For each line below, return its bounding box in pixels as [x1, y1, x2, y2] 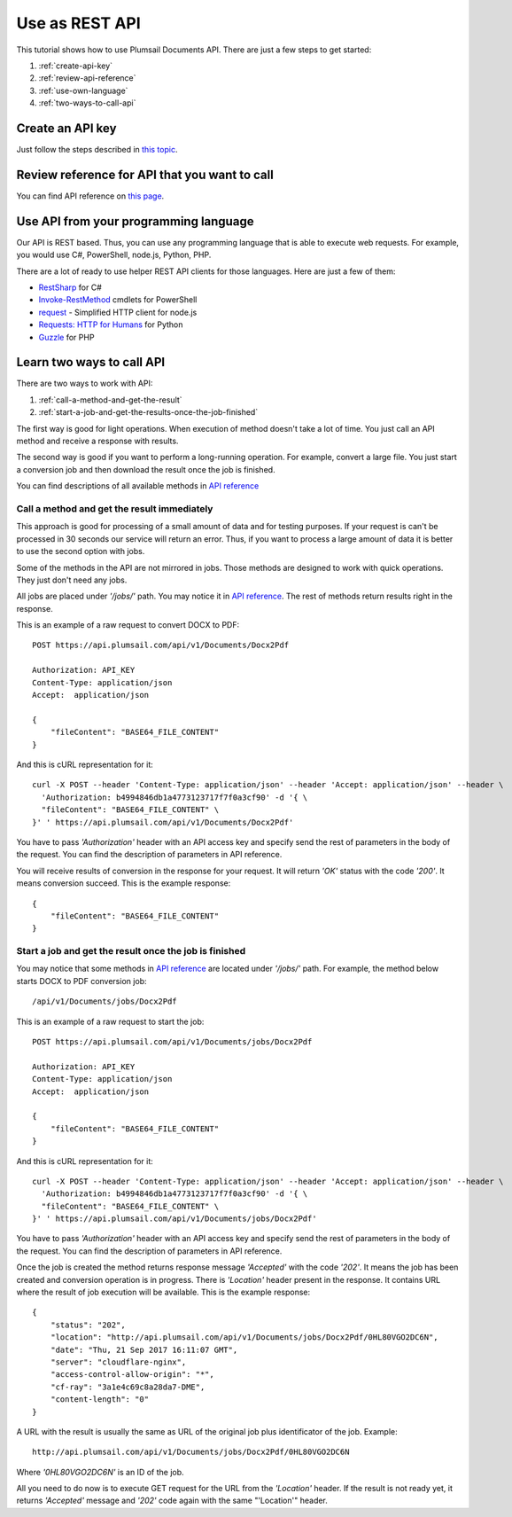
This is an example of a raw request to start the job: [16, 1016, 205, 1027]
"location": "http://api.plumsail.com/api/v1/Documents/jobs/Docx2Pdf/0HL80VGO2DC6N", [50, 1333, 438, 1342]
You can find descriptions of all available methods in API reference [16, 481, 260, 491]
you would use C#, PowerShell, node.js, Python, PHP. [16, 249, 212, 261]
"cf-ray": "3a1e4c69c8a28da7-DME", [50, 1381, 206, 1392]
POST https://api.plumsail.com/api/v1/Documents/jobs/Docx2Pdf [32, 1036, 313, 1046]
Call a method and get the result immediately [16, 502, 213, 514]
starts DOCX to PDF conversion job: [16, 975, 147, 986]
